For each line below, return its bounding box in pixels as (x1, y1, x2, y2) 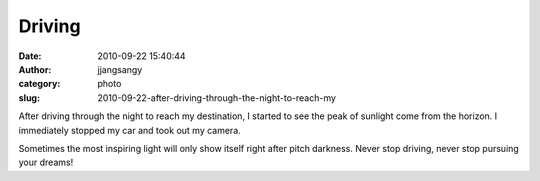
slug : (18, 91, 40, 104)
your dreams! (18, 156, 74, 169)
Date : (18, 50, 42, 62)
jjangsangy (97, 63, 143, 75)
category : (18, 78, 61, 90)
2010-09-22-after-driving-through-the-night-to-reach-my (97, 91, 337, 104)
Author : (18, 63, 52, 75)
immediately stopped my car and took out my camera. (18, 124, 242, 136)
